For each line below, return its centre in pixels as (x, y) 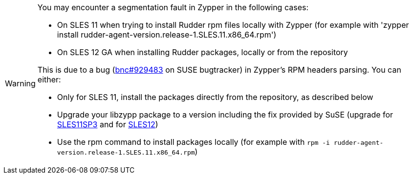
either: (49, 79)
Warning (20, 83)
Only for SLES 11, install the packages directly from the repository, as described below (215, 97)
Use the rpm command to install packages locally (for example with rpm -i (193, 142)
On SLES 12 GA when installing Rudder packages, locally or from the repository (202, 52)
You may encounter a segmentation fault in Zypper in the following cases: (173, 7)
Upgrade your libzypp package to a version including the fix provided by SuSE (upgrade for (225, 115)
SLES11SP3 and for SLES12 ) (108, 124)
